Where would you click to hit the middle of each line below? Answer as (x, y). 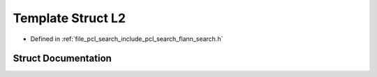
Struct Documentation (62, 59)
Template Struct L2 (69, 18)
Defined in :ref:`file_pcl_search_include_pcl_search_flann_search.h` (127, 39)
